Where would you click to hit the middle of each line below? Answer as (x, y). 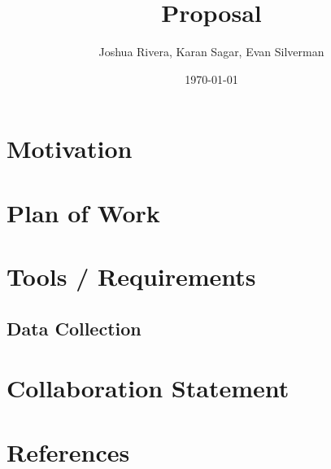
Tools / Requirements (131, 276)
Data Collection (74, 328)
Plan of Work (83, 212)
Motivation (70, 149)
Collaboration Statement (148, 388)
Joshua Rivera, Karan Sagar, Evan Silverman (211, 52)
